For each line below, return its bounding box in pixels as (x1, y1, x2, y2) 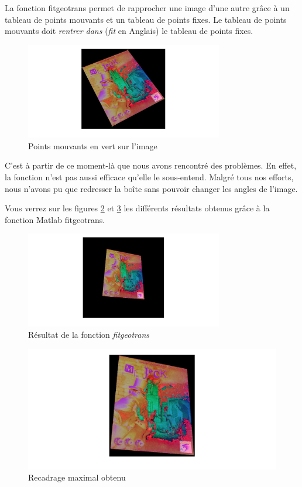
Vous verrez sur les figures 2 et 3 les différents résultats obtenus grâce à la (5, 202, 270, 214)
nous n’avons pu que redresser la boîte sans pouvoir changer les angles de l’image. (5, 182, 298, 194)
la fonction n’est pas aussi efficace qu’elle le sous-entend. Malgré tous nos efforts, (5, 171, 294, 183)
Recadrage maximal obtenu (28, 471, 126, 483)
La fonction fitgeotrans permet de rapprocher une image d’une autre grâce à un (5, 2, 290, 13)
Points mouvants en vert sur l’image (28, 139, 157, 152)
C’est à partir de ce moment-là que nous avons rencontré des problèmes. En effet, (5, 159, 297, 172)
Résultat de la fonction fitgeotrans (28, 328, 149, 341)
